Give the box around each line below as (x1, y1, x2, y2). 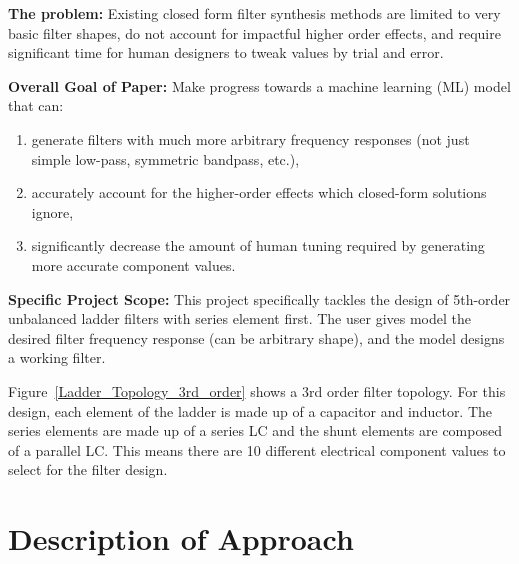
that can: (8, 95, 64, 116)
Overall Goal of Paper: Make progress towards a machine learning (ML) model (8, 75, 511, 96)
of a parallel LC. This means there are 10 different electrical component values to (8, 439, 506, 460)
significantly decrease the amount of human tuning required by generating (31, 235, 485, 256)
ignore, (31, 201, 74, 222)
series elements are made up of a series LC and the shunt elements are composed (8, 420, 502, 441)
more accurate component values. (31, 254, 236, 275)
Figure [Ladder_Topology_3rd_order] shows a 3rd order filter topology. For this (8, 380, 506, 401)
